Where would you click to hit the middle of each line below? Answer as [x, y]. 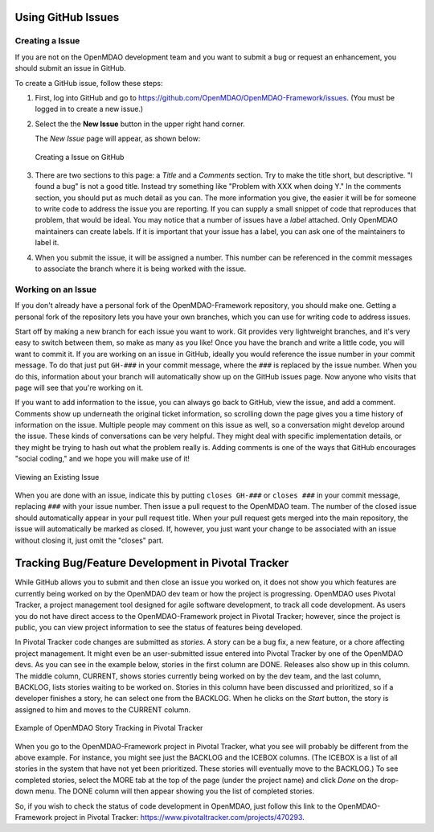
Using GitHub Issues [67, 17]
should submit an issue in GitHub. [70, 68]
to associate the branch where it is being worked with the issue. [141, 268]
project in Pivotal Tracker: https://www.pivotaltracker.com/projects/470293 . [179, 817]
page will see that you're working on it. [79, 387]
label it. [47, 243]
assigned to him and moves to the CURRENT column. [103, 709]
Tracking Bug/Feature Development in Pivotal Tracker [152, 563]
